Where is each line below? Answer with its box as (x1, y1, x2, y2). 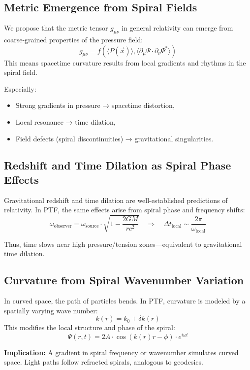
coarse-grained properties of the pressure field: (4, 34, 143, 44)
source (85, 224, 99, 229)
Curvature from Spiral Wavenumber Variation (4, 272, 244, 288)
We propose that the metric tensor (4, 23, 108, 33)
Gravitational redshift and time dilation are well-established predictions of (4, 195, 228, 205)
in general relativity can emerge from (121, 23, 233, 33)
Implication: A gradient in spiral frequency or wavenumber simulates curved (4, 347, 239, 357)
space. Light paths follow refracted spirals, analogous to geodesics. (4, 357, 203, 367)
